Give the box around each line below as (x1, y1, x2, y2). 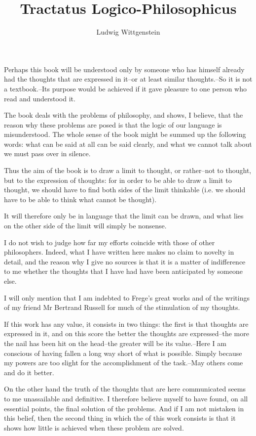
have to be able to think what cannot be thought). (4, 194, 157, 204)
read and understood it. (4, 93, 75, 103)
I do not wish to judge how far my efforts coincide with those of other (4, 237, 215, 247)
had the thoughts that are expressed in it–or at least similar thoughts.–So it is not (4, 74, 253, 84)
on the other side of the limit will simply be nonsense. (4, 220, 167, 231)
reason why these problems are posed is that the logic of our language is (4, 119, 222, 130)
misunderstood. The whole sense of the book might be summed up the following (4, 129, 246, 139)
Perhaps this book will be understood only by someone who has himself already (4, 64, 245, 74)
